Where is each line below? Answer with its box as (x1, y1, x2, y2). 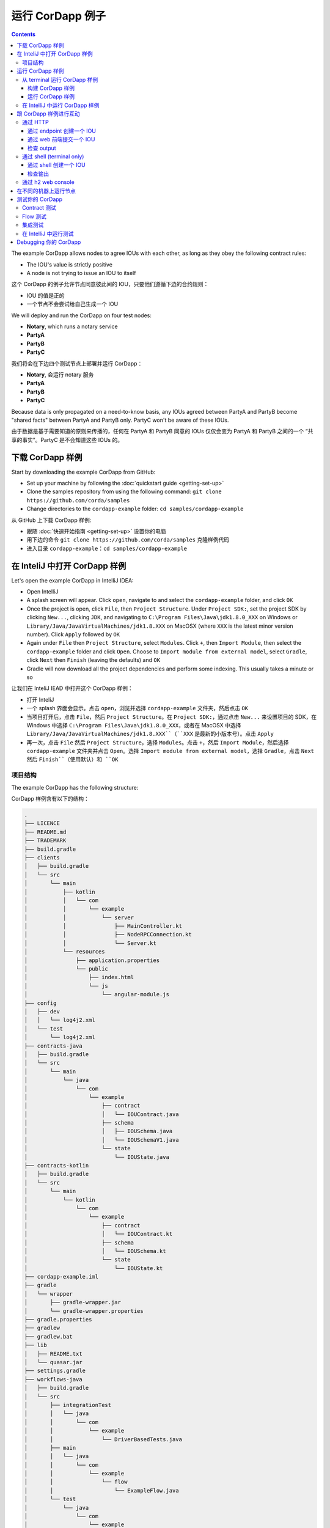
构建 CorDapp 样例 (28, 84, 75, 92)
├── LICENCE (24, 820, 61, 827)
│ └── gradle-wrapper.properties (24, 1307, 144, 1314)
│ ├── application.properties (24, 957, 160, 964)
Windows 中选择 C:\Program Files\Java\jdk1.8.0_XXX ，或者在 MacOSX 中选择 (26, 721, 241, 729)
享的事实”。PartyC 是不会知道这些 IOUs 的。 (11, 436, 123, 443)
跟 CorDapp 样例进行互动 (16, 110, 81, 117)
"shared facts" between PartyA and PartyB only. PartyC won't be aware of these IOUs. (11, 416, 229, 424)
